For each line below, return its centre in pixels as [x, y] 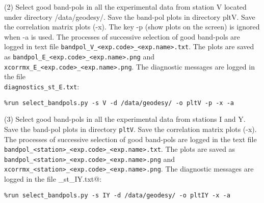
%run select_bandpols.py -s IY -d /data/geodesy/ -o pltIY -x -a [117, 195]
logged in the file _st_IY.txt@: [53, 179]
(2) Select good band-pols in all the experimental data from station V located [125, 7]
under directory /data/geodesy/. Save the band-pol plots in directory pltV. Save [130, 16]
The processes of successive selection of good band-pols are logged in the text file [130, 139]
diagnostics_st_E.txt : [42, 86]
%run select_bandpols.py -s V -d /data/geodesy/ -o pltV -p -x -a [119, 103]
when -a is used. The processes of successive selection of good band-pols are [122, 36]
